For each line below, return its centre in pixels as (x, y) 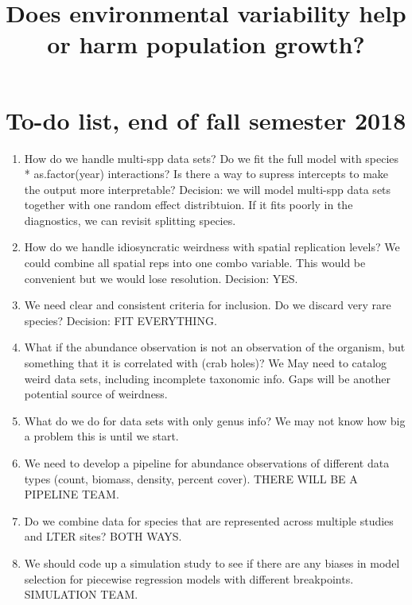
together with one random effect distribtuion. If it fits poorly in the (189, 205)
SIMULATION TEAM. (81, 594)
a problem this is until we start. (101, 436)
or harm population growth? (206, 44)
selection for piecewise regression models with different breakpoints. (189, 578)
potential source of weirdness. (96, 394)
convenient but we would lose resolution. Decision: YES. (161, 278)
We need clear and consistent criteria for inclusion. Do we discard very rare (208, 305)
